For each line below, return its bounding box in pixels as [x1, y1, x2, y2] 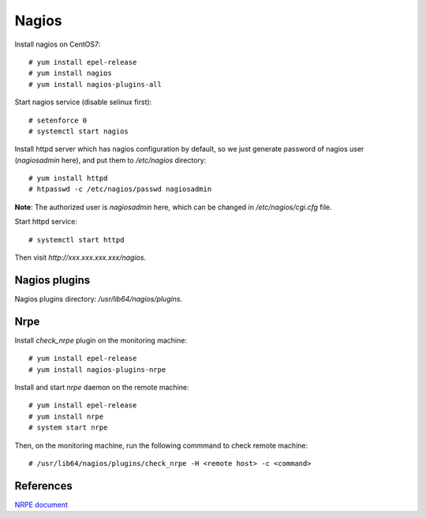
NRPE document [14, 500, 69, 509]
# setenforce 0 [28, 115, 88, 125]
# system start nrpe [28, 423, 108, 432]
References [14, 479, 73, 493]
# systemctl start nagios [28, 126, 129, 136]
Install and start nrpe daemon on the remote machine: [14, 383, 189, 392]
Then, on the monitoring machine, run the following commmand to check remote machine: [14, 441, 308, 450]
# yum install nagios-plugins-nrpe [28, 365, 166, 374]
